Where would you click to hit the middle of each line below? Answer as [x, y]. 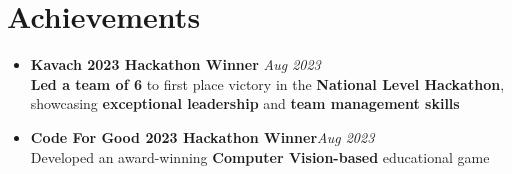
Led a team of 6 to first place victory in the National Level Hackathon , [267, 83]
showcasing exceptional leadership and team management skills [245, 103]
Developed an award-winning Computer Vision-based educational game [260, 156]
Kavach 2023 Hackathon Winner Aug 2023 [175, 64]
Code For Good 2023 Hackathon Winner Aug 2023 [202, 136]
